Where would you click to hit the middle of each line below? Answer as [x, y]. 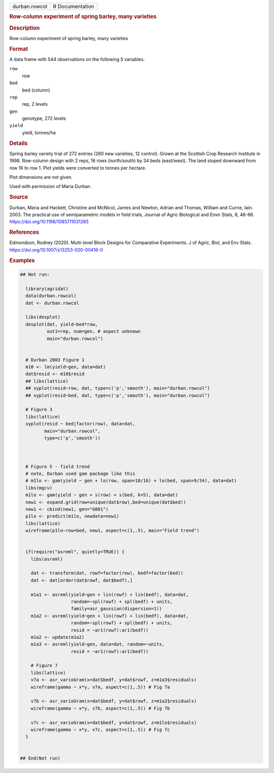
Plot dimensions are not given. [41, 177]
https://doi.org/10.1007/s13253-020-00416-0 [56, 250]
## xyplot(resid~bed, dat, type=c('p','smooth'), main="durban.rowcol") [118, 395]
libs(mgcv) [39, 488]
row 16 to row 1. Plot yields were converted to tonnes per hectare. [78, 168]
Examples [22, 260]
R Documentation [74, 6]
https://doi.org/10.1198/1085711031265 [49, 222]
